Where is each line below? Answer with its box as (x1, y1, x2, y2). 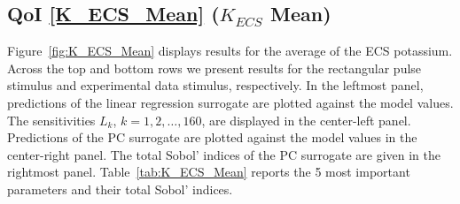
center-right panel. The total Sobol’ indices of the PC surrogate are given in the (7, 145, 441, 163)
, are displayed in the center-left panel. (201, 110, 411, 129)
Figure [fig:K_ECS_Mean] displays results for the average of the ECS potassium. (7, 42, 453, 60)
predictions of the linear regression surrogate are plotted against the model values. (7, 93, 454, 111)
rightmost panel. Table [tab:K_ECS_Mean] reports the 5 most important (7, 162, 410, 181)
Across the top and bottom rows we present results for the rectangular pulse (7, 58, 422, 77)
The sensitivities (7, 110, 96, 129)
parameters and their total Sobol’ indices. (7, 179, 233, 198)
